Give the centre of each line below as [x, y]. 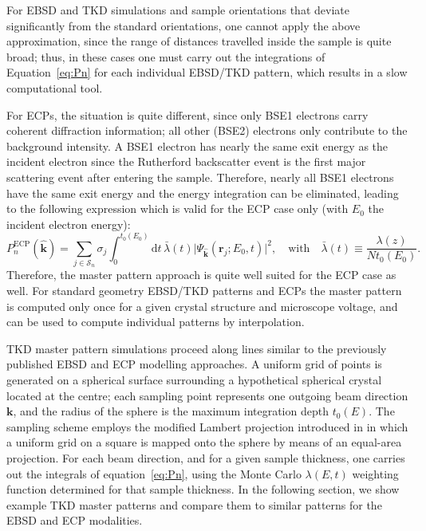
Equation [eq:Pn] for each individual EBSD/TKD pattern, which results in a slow [207, 72]
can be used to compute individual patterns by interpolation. [156, 322]
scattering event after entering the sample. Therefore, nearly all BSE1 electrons [200, 177]
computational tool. [55, 87]
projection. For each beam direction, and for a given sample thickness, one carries [206, 458]
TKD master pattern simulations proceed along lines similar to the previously [197, 348]
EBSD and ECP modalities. [75, 520]
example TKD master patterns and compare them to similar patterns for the [194, 504]
